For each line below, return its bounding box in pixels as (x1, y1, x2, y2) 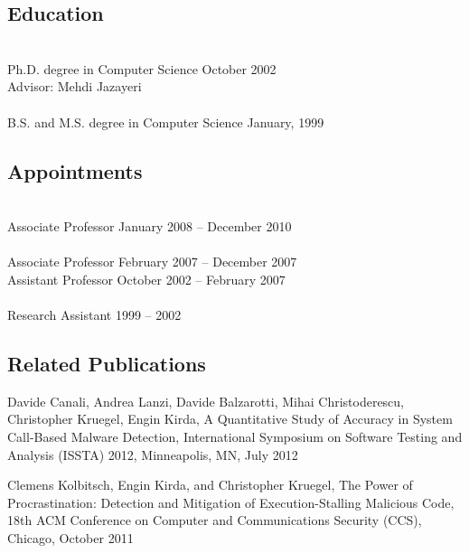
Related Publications (7, 349, 206, 377)
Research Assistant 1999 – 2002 (7, 305, 182, 323)
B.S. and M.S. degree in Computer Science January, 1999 (7, 112, 324, 131)
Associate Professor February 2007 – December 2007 (7, 252, 297, 271)
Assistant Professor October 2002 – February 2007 (7, 269, 286, 288)
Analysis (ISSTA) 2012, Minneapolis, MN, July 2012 (7, 445, 298, 464)
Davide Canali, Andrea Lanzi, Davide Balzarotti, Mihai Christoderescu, (7, 391, 405, 410)
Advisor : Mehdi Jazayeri (7, 77, 142, 96)
